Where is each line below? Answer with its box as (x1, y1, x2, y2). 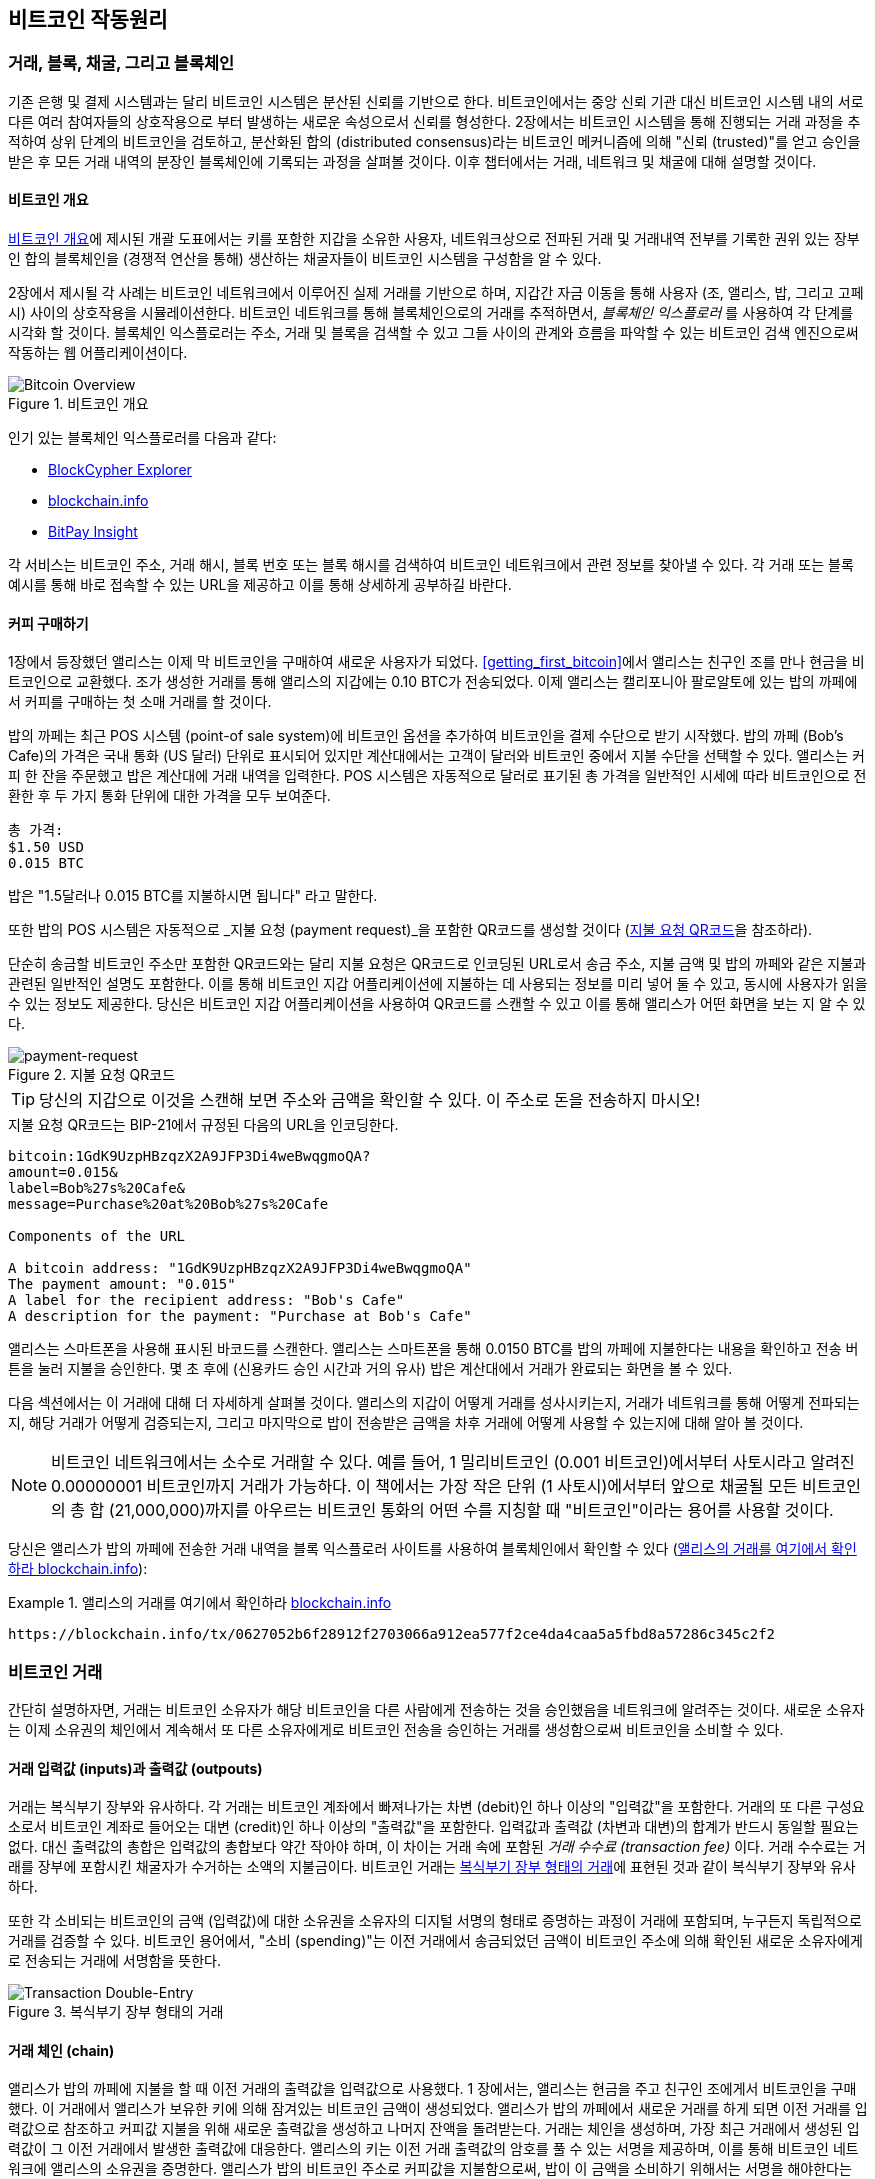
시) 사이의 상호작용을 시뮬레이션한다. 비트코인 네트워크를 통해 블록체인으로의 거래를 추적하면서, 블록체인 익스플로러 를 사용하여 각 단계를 (8, 304, 854, 322)
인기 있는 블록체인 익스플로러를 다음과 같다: (8, 429, 277, 447)
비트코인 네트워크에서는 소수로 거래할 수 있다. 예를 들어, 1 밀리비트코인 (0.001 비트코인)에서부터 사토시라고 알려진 (51, 1452, 855, 1473)
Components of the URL (8, 1228, 186, 1245)
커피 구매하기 (8, 614, 89, 632)
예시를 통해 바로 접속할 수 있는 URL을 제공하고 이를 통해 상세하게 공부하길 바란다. (8, 576, 512, 594)
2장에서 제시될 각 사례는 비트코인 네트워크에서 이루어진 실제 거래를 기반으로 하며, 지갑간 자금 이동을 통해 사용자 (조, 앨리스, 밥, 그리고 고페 (8, 284, 864, 302)
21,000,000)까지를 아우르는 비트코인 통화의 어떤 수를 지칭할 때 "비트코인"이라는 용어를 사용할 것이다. (114, 1500, 834, 1521)
